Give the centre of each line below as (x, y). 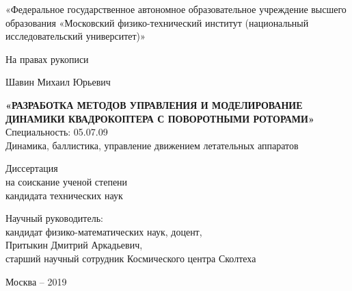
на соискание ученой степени (67, 181)
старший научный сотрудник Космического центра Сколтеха (131, 258)
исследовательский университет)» (76, 36)
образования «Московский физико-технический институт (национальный (157, 22)
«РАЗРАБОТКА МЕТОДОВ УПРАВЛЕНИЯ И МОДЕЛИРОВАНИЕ (154, 104)
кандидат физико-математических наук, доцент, (104, 231)
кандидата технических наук (64, 195)
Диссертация (32, 168)
